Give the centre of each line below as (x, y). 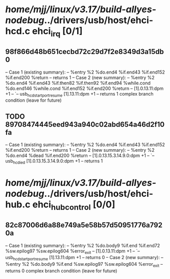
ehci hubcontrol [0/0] (74, 205)
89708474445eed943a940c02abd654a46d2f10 (85, 124)
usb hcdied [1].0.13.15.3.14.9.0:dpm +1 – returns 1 (54, 161)
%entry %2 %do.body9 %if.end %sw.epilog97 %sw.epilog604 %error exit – (84, 265)
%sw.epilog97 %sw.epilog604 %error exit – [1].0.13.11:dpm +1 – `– (73, 251)
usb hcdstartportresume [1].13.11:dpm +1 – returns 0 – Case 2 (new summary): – (84, 258)
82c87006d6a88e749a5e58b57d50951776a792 (84, 225)
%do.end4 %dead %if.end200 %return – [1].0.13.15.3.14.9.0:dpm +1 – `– (80, 156)
